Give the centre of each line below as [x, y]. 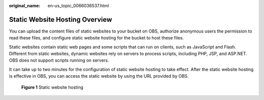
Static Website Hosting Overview [61, 19]
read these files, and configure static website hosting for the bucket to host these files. [97, 38]
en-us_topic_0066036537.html [78, 6]
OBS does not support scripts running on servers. [59, 60]
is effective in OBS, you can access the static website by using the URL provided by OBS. [99, 76]
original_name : [25, 6]
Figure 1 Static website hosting [52, 87]
